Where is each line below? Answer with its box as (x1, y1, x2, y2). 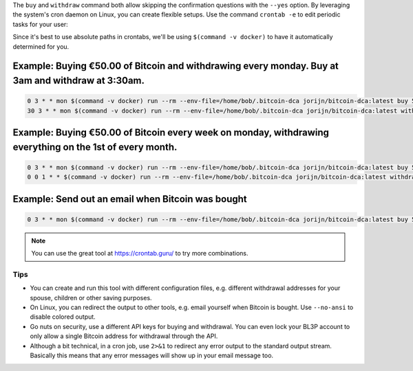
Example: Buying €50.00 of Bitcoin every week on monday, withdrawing (12, 126, 330, 138)
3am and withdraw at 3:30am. (12, 74, 145, 86)
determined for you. (12, 42, 70, 51)
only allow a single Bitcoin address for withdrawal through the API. (30, 332, 218, 340)
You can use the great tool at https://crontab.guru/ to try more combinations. (31, 249, 248, 258)
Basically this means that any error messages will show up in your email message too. (30, 351, 274, 359)
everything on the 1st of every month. (12, 141, 178, 153)
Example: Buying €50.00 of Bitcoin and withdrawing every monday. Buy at (12, 60, 339, 72)
